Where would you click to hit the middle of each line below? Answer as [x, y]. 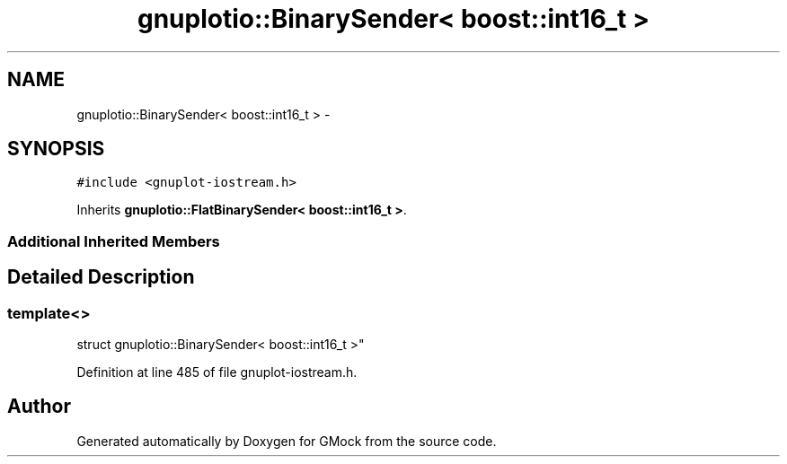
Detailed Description [101, 277]
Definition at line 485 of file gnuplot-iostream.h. [217, 372]
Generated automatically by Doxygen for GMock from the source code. [287, 441]
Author [39, 407]
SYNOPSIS [56, 149]
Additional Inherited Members [114, 241]
